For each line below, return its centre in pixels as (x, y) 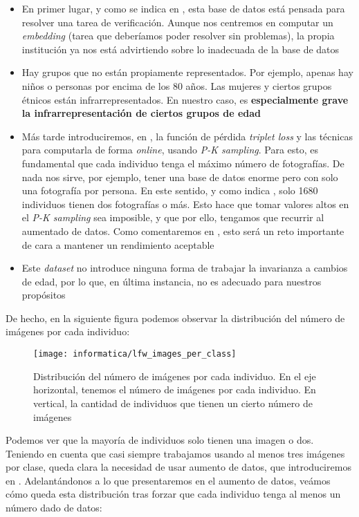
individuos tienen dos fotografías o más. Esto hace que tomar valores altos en (185, 204)
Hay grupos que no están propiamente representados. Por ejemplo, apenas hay (187, 72)
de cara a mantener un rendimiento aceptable (118, 244)
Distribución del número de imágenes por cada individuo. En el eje (175, 376)
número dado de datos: (54, 508)
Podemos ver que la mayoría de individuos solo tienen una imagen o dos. (160, 440)
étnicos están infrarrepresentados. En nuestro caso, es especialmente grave (185, 99)
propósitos (44, 295)
